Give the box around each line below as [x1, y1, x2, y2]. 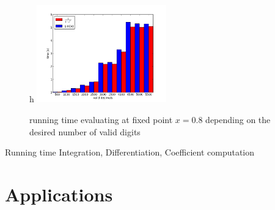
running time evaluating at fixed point [29, 113, 173, 126]
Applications [5, 181, 113, 206]
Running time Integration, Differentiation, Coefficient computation [5, 146, 255, 159]
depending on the [205, 113, 271, 126]
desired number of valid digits [29, 125, 141, 138]
